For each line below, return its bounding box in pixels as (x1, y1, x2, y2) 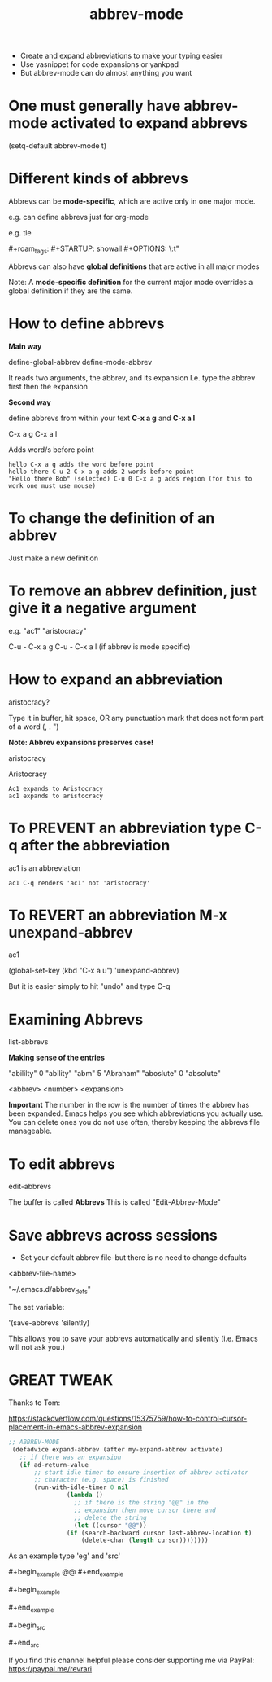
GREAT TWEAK (8, 1371, 114, 1390)
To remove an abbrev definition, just (8, 582, 257, 599)
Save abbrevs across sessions (8, 1226, 218, 1245)
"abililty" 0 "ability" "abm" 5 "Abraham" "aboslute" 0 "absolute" (8, 1069, 221, 1078)
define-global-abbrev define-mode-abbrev (8, 357, 153, 367)
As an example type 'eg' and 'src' (8, 1551, 121, 1561)
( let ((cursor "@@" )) (73, 1521, 148, 1530)
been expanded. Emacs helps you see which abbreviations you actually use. (8, 1109, 264, 1118)
